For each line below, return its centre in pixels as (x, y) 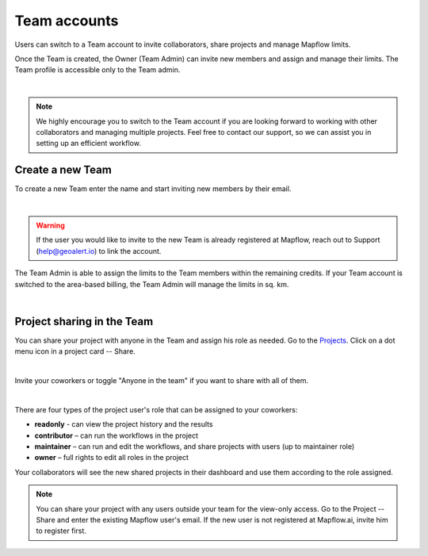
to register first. (61, 531)
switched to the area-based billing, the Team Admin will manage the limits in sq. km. (152, 284)
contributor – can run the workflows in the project (116, 435)
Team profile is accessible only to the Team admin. (97, 70)
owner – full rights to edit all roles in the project (112, 458)
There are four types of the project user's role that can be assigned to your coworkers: (156, 409)
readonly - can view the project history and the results (124, 424)
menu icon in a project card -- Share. (75, 351)
